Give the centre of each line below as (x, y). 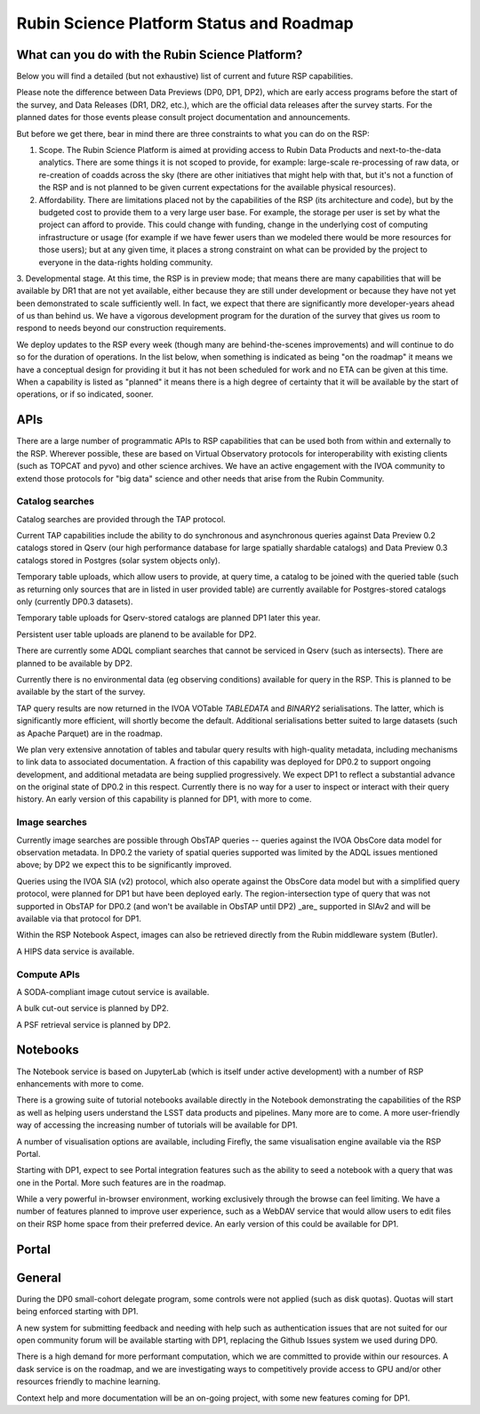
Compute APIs (48, 974)
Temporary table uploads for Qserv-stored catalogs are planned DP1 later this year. (168, 618)
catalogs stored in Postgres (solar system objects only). (119, 560)
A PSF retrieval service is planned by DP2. (94, 1024)
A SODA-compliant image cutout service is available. (113, 991)
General (39, 1277)
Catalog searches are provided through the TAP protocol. (121, 519)
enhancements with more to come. (80, 1083)
